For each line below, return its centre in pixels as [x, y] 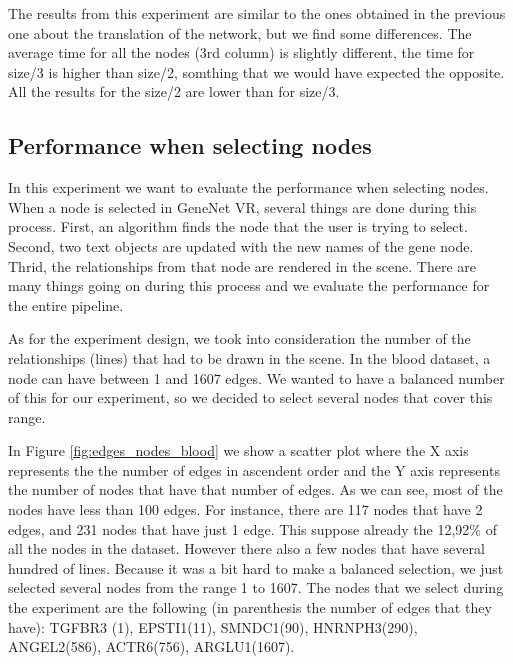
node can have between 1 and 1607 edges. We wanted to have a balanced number [256, 377]
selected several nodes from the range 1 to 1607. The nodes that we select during [256, 587]
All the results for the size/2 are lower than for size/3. [174, 91]
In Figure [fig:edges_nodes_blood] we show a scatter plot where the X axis [238, 450]
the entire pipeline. [66, 304]
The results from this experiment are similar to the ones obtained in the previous [257, 13]
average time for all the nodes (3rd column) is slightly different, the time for [241, 52]
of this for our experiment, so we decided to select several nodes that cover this [250, 397]
